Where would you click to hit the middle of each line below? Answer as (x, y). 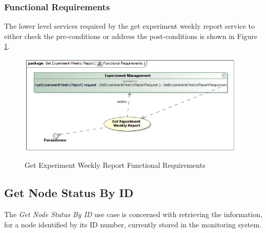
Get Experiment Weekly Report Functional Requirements (115, 165)
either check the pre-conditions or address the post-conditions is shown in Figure (131, 36)
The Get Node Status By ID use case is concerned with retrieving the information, (133, 214)
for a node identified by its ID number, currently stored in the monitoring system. (133, 224)
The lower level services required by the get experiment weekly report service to (129, 26)
